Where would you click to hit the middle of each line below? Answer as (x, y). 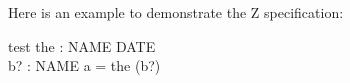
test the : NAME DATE (82, 45)
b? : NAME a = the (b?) (84, 65)
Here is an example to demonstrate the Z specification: (176, 12)
